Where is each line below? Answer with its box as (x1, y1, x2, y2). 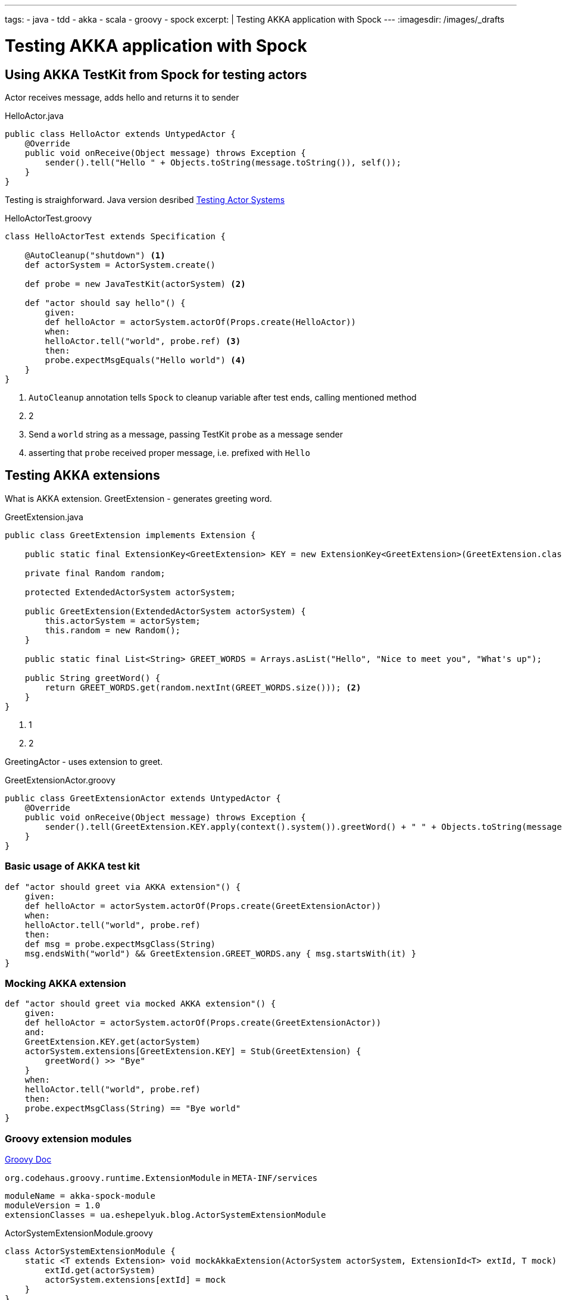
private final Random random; (24, 568, 166, 578)
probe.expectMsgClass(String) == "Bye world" (24, 1104, 241, 1114)
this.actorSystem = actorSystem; (45, 615, 201, 626)
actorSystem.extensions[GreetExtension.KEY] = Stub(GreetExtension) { (24, 1046, 361, 1057)
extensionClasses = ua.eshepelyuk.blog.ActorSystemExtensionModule (5, 1210, 326, 1220)
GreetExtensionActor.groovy (5, 774, 115, 785)
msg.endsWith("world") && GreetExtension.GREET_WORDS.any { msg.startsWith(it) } (24, 948, 417, 958)
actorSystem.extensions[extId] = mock (45, 1275, 226, 1285)
